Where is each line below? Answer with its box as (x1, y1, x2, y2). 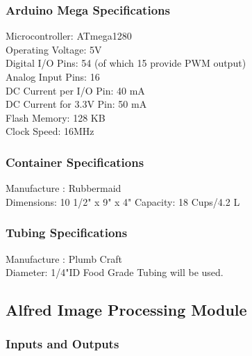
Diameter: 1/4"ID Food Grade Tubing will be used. (6, 265, 224, 280)
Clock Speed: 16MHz (6, 124, 94, 138)
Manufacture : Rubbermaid (6, 181, 121, 195)
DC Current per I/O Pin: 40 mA (6, 83, 145, 97)
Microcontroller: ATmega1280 (6, 29, 132, 43)
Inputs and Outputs (6, 335, 119, 353)
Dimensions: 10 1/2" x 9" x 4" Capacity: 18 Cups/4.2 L (6, 194, 240, 209)
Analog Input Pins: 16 (6, 70, 100, 83)
